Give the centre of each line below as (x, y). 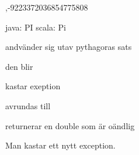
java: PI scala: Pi (36, 27)
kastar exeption (33, 86)
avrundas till (28, 105)
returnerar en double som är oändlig (70, 125)
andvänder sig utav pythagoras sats (69, 47)
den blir (19, 66)
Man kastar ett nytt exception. (60, 145)
